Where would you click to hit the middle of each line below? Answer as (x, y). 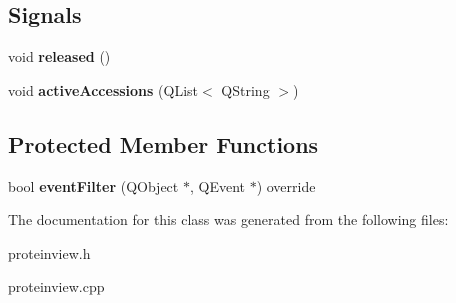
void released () (59, 56)
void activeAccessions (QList (103, 89)
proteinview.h (49, 252)
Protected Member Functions (163, 143)
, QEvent (217, 185)
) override (286, 185)
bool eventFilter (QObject (93, 185)
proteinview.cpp (56, 286)
